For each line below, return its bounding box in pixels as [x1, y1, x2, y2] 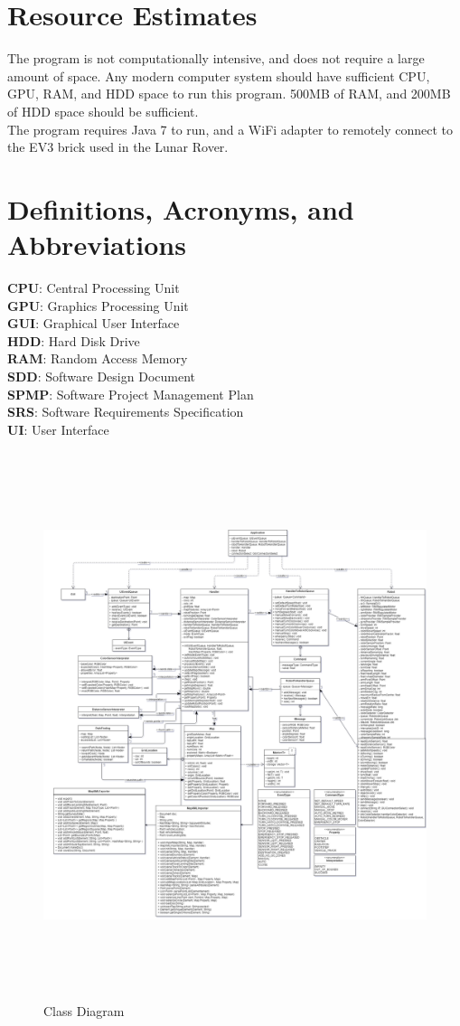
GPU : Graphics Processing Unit [7, 296, 189, 315]
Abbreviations [7, 226, 186, 263]
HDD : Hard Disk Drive [7, 331, 140, 350]
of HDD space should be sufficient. [7, 101, 199, 120]
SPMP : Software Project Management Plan [7, 384, 254, 403]
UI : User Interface [7, 419, 109, 438]
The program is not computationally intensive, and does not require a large [7, 49, 425, 68]
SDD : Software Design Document [7, 366, 195, 385]
